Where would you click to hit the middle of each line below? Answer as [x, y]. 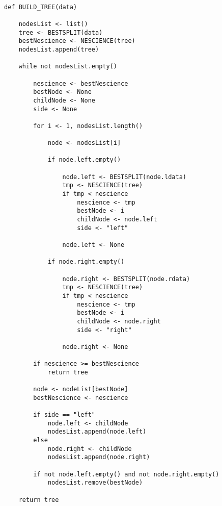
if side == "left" [64, 415]
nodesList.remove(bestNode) [95, 483]
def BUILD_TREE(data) [41, 7]
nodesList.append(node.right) [99, 457]
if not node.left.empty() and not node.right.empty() [126, 474]
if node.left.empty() [84, 160]
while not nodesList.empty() [68, 67]
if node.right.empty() [86, 262]
